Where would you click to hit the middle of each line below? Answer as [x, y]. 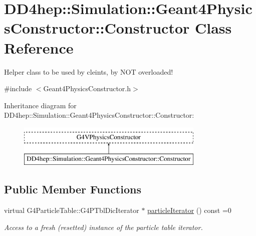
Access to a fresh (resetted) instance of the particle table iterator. [103, 227]
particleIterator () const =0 [189, 210]
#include [18, 88]
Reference [39, 47]
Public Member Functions [73, 189]
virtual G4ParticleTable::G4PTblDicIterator [72, 210]
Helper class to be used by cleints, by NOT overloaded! [89, 71]
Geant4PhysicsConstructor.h [87, 88]
